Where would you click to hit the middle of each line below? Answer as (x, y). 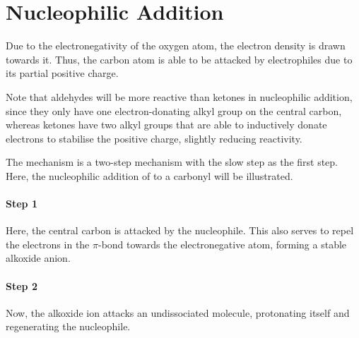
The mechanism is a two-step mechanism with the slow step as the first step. (172, 162)
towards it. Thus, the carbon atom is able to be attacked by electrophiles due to (179, 59)
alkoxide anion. (38, 258)
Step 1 (22, 204)
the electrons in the (48, 244)
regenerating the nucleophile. (68, 326)
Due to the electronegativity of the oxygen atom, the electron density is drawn (176, 46)
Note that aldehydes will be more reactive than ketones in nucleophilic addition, (179, 96)
